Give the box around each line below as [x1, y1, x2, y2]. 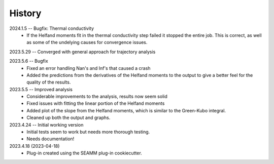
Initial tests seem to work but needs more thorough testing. [26, 129, 150, 135]
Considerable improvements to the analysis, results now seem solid [26, 94, 167, 100]
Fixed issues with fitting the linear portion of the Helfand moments [26, 100, 165, 106]
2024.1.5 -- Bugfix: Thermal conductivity [9, 25, 94, 31]
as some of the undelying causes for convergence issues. [26, 39, 148, 46]
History [9, 8, 42, 19]
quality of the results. [26, 79, 71, 86]
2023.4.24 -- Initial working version [9, 121, 84, 128]
